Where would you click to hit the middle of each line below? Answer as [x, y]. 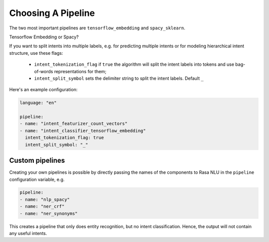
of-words [44, 71]
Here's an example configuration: [43, 90]
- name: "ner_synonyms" [49, 213]
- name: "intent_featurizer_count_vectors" [74, 124]
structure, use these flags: [36, 53]
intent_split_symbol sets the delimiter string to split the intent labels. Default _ [119, 78]
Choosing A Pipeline [52, 13]
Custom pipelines [37, 161]
